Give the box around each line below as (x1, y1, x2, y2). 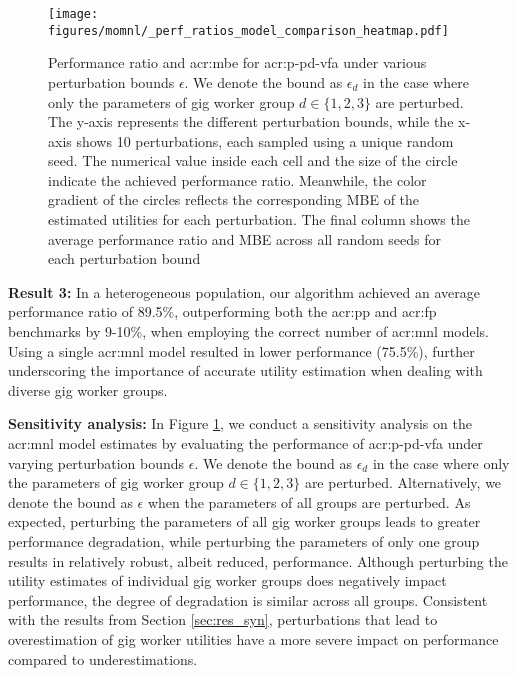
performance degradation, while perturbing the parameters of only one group (8, 530, 480, 551)
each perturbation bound (48, 248, 201, 269)
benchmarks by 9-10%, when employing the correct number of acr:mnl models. (8, 321, 490, 342)
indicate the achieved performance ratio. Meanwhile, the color (48, 169, 427, 190)
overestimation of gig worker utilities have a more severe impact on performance (8, 628, 499, 649)
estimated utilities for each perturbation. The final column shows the (48, 209, 470, 230)
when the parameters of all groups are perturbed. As (147, 491, 471, 512)
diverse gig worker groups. (8, 379, 168, 400)
